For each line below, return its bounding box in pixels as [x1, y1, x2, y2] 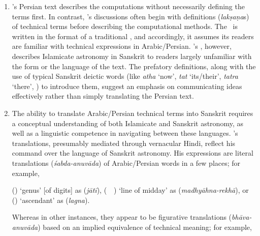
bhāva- [232, 212, 252, 222]
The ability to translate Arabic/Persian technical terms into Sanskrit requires [12, 107, 253, 118]
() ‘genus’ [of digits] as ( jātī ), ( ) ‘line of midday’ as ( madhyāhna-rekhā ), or [12, 185, 249, 195]
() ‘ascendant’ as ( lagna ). [12, 194, 90, 205]
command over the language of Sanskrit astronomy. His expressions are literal [12, 147, 253, 158]
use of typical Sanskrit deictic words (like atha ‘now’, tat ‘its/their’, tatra [12, 71, 238, 81]
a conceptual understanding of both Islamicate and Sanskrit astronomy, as [12, 117, 243, 128]
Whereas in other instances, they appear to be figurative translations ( [12, 212, 232, 222]
